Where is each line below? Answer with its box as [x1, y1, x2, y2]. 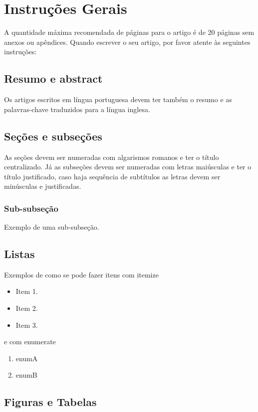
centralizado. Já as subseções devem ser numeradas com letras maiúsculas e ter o [4, 161, 252, 172]
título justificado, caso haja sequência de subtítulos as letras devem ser [4, 171, 221, 181]
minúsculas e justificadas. [4, 181, 81, 191]
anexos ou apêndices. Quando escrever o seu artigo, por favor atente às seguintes [4, 36, 251, 47]
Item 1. [15, 286, 38, 296]
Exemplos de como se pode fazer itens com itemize [4, 269, 159, 279]
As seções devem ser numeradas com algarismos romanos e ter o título [4, 151, 219, 162]
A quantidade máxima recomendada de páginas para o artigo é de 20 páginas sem [4, 27, 255, 37]
